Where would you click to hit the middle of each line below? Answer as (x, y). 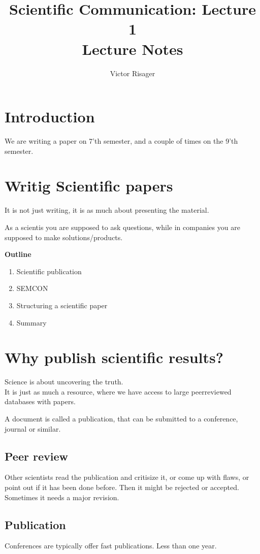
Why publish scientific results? (114, 357)
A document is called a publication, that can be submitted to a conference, (121, 418)
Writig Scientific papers (89, 186)
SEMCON (32, 288)
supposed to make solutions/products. (64, 237)
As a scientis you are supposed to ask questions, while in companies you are (122, 227)
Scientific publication (49, 271)
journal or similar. (33, 428)
